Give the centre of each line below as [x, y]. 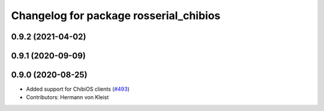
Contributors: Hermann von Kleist [67, 97]
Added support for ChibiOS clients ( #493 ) [78, 89]
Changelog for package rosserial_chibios [116, 16]
